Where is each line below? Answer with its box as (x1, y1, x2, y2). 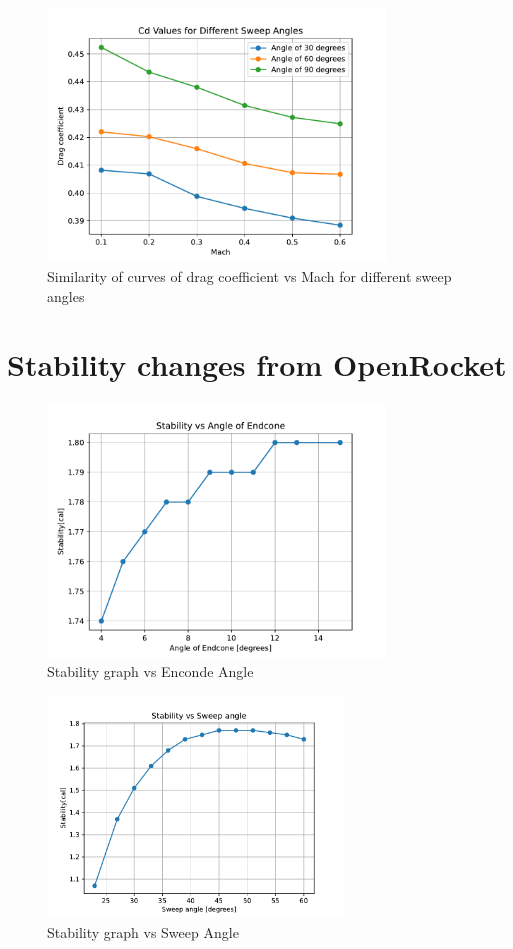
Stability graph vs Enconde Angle (47, 661, 254, 682)
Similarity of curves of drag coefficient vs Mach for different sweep (47, 265, 452, 286)
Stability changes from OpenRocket (7, 344, 507, 385)
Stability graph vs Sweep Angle (47, 922, 239, 943)
